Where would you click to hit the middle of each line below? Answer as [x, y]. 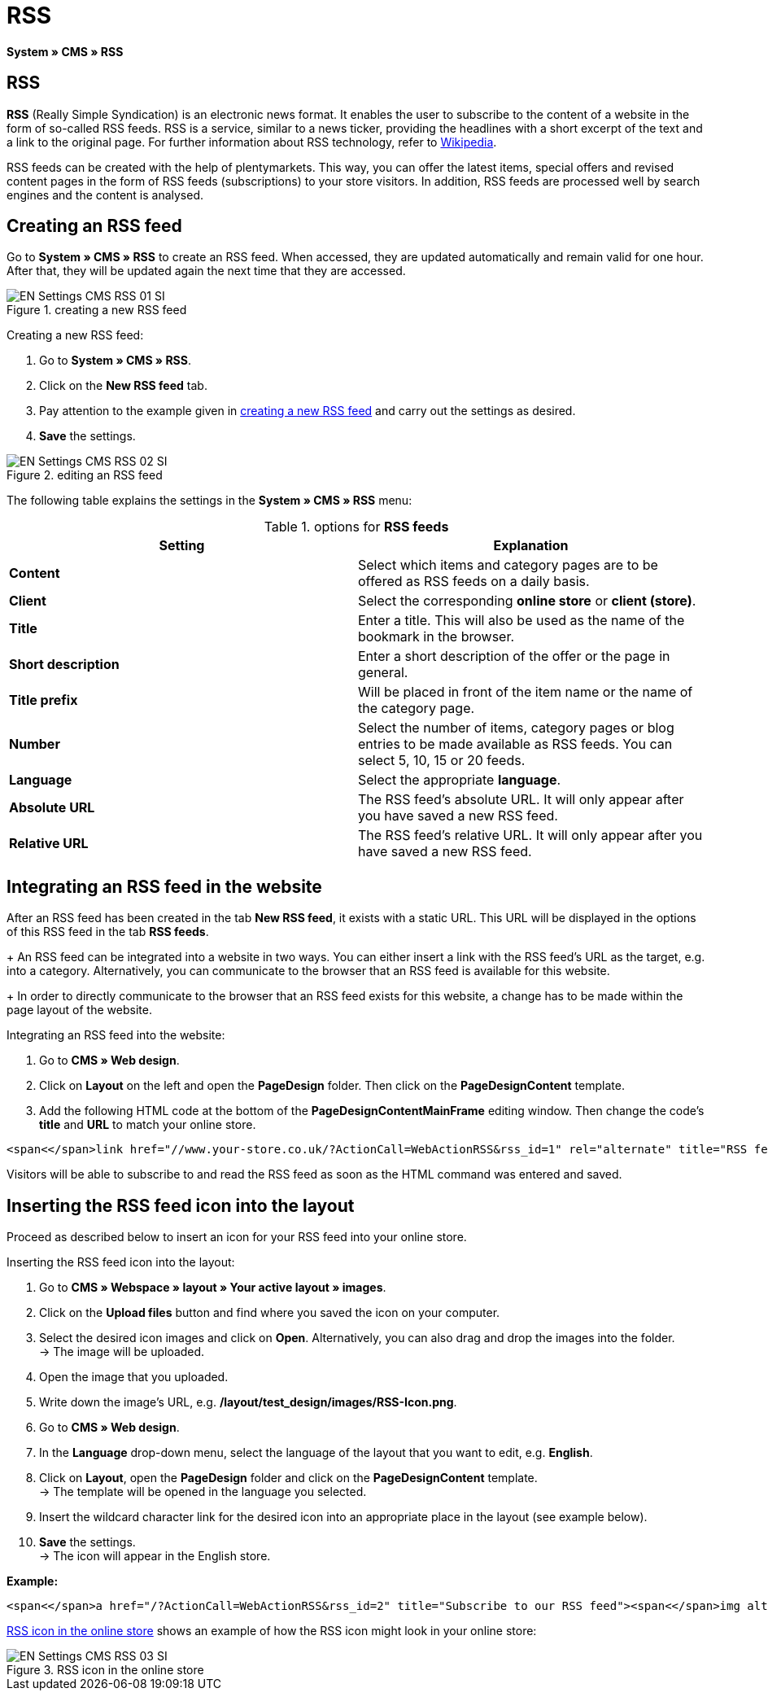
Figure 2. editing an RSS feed [85, 475]
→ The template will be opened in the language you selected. [203, 1492]
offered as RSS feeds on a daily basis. [474, 582]
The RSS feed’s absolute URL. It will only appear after [521, 800]
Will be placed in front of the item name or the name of [526, 692]
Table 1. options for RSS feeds [356, 527]
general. [383, 673]
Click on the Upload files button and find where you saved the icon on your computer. [270, 1313]
